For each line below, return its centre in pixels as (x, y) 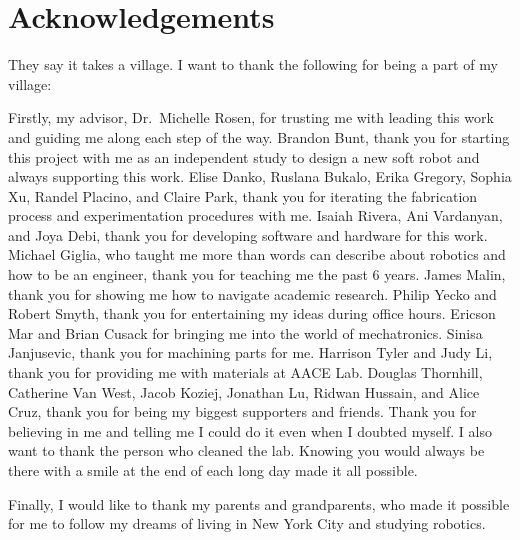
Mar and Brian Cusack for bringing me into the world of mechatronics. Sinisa (245, 332)
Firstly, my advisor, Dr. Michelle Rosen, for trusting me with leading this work (251, 117)
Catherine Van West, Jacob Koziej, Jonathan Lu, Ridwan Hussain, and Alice (244, 391)
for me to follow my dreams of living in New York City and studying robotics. (247, 523)
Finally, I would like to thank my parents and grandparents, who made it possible (259, 503)
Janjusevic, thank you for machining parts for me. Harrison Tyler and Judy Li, (250, 352)
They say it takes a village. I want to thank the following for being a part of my (253, 64)
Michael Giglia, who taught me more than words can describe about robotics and (257, 254)
